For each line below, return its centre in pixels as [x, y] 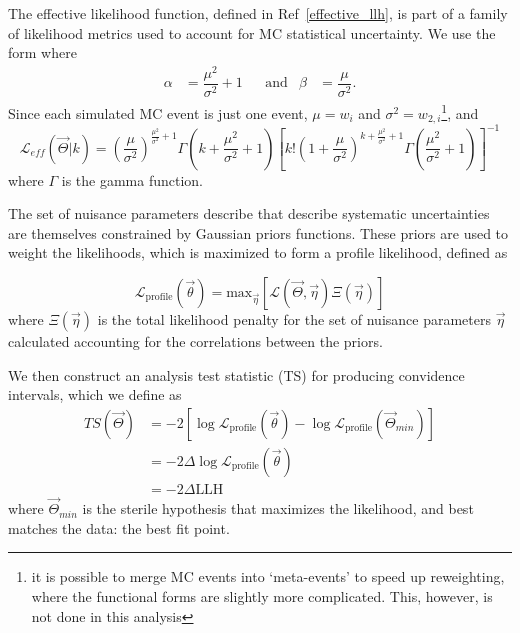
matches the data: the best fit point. [119, 527]
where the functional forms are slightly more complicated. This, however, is [262, 595]
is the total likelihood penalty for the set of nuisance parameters [294, 319]
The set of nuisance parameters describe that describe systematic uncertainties [249, 213]
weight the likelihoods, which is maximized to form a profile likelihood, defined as [258, 252]
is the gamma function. [132, 179]
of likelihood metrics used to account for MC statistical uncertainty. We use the [252, 32]
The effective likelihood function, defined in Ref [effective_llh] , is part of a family [258, 13]
